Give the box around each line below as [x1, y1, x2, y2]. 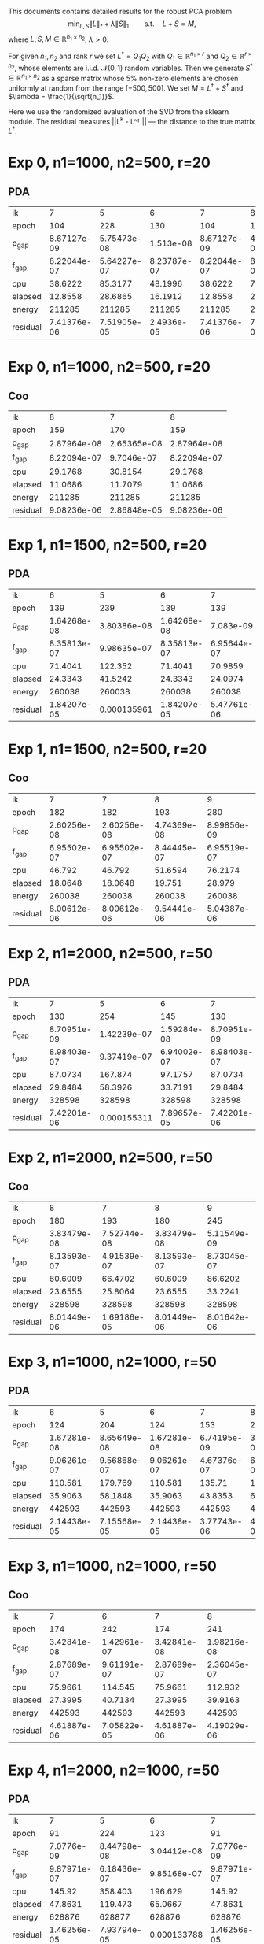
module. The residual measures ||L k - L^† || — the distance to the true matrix [8, 115, 255, 126]
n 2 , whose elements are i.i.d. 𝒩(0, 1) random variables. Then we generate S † [8, 61, 254, 72]
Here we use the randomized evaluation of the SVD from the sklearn [8, 106, 229, 117]
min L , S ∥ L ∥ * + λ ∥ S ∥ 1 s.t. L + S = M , [68, 19, 196, 30]
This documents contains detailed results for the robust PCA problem [8, 7, 233, 16]
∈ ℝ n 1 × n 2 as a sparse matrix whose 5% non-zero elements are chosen [8, 72, 239, 83]
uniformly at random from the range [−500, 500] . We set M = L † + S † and [8, 82, 244, 93]
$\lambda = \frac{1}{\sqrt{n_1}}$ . [8, 91, 115, 101]
